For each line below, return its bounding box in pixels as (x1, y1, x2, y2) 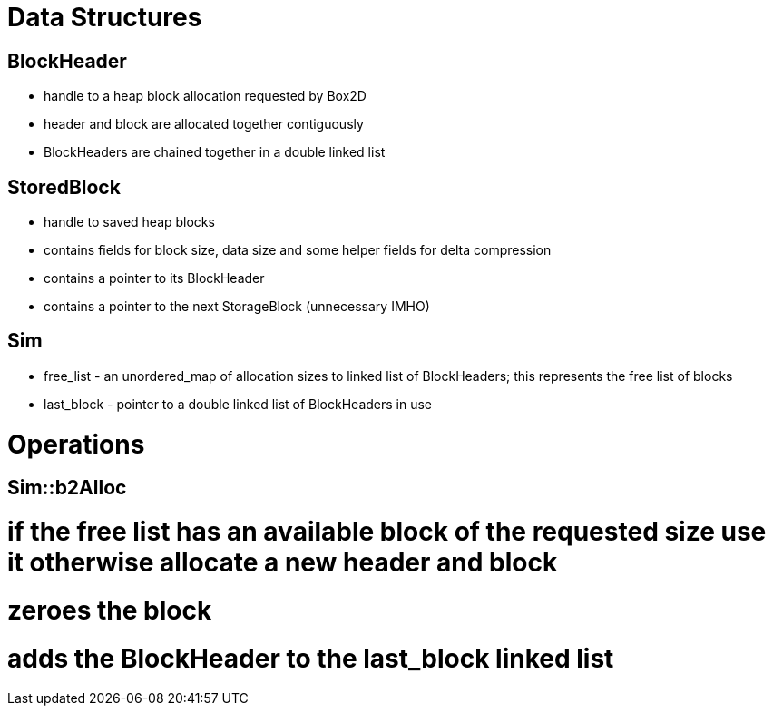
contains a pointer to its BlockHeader (44, 270, 265, 287)
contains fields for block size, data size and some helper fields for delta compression (44, 242, 552, 259)
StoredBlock (7, 175, 121, 199)
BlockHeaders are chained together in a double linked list (44, 144, 386, 161)
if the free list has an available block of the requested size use (7, 516, 767, 548)
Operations (7, 428, 145, 460)
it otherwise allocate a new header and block (7, 547, 558, 579)
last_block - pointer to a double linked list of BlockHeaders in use (44, 396, 433, 412)
